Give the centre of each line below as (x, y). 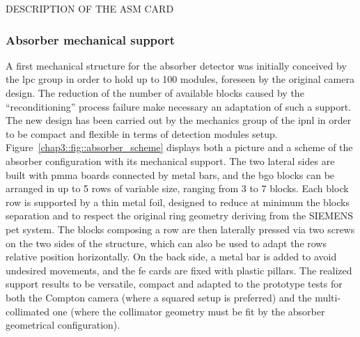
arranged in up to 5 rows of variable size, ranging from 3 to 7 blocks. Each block (177, 188)
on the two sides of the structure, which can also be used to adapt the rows (166, 243)
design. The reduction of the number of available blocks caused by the (155, 93)
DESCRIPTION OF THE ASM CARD (90, 8)
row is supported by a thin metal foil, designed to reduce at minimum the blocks (178, 202)
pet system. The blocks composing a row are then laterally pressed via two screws (180, 229)
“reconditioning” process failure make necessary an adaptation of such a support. (179, 106)
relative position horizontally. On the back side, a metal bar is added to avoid (171, 257)
